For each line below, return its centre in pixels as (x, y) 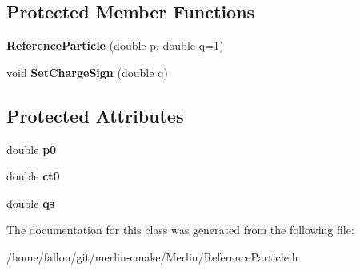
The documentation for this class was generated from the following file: (180, 230)
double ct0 (33, 176)
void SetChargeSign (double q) (87, 72)
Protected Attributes (95, 115)
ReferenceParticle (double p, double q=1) (115, 45)
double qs (30, 202)
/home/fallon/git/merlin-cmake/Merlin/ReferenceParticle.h (152, 256)
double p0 (32, 149)
